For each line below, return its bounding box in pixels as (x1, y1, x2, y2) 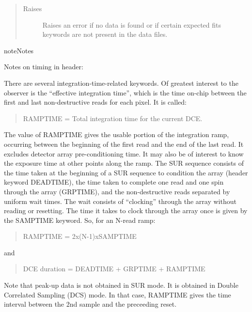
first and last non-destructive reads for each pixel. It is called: (4, 97, 187, 107)
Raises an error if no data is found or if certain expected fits (42, 19, 221, 30)
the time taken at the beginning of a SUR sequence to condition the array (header (4, 167, 248, 177)
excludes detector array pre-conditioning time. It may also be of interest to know (4, 148, 244, 158)
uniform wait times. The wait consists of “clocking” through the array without (4, 196, 236, 206)
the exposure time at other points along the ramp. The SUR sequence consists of (4, 158, 244, 168)
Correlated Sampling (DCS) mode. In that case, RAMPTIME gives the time (4, 289, 231, 299)
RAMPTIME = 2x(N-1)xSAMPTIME (23, 231, 137, 241)
